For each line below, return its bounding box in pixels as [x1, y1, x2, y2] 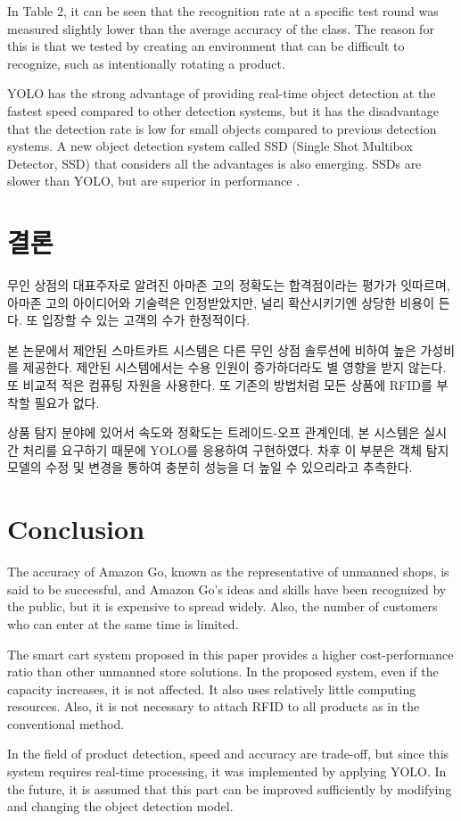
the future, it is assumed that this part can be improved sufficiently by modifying [7, 779, 452, 798]
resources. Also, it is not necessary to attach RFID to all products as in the [7, 697, 420, 716]
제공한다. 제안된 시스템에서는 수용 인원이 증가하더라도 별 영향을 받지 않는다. [22, 358, 447, 377]
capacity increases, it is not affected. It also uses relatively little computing [7, 679, 416, 698]
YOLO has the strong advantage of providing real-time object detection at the [7, 84, 436, 103]
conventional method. [7, 714, 125, 733]
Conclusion [7, 510, 145, 547]
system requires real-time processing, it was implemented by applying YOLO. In [7, 762, 447, 781]
